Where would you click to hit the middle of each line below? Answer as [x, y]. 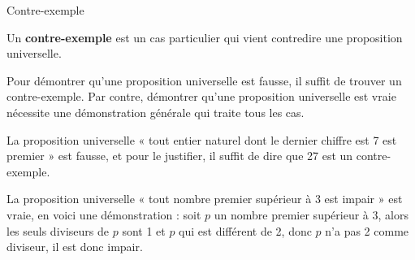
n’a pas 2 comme [367, 230]
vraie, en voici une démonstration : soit [104, 214]
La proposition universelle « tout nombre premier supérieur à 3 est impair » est [205, 199]
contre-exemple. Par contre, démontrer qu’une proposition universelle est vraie [201, 96]
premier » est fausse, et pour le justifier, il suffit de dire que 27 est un [180, 156]
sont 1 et [144, 230]
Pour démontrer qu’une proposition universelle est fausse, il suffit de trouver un [204, 80]
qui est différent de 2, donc [245, 230]
